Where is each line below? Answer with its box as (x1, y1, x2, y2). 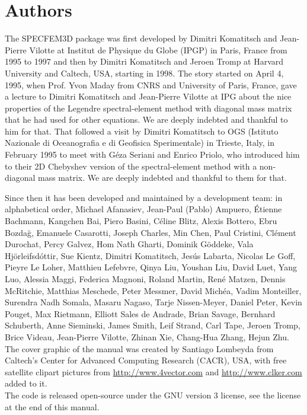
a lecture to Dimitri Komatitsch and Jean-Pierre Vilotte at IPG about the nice (5, 90, 292, 103)
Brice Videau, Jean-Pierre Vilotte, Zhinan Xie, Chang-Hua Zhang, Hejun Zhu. (5, 330, 289, 343)
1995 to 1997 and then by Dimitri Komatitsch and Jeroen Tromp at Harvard (5, 55, 284, 68)
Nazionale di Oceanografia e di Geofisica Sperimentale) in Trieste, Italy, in (5, 136, 274, 149)
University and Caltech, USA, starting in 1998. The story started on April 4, (5, 66, 284, 79)
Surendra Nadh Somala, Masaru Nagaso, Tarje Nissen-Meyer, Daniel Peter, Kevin (5, 296, 302, 308)
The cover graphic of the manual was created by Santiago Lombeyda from (5, 342, 274, 355)
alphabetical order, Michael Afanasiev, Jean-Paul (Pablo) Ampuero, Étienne (5, 203, 282, 215)
